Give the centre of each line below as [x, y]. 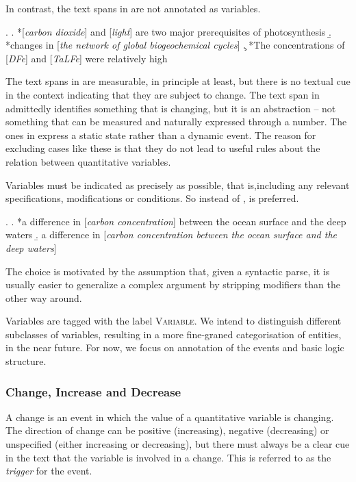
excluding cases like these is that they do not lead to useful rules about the [163, 148]
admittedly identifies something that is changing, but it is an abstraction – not [171, 108]
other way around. [44, 297]
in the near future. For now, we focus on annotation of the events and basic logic [175, 347]
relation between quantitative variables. [88, 161]
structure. [26, 361]
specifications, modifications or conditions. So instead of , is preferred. [152, 198]
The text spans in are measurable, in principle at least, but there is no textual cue [178, 81]
